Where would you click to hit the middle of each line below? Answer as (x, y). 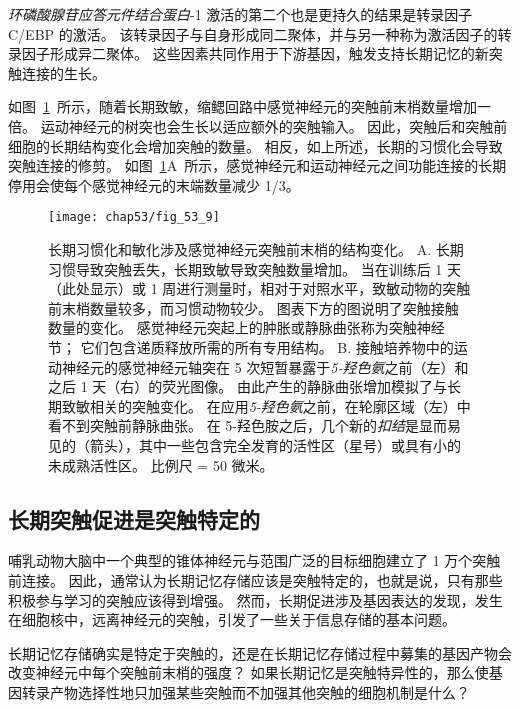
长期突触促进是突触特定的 (134, 518)
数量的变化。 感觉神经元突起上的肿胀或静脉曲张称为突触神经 (246, 327)
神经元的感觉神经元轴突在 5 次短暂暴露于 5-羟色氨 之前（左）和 (265, 366)
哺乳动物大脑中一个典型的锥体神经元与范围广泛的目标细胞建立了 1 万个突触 (254, 560)
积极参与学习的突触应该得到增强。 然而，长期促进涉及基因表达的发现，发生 (255, 599)
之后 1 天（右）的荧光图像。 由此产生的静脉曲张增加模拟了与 (247, 386)
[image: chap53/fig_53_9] (134, 217)
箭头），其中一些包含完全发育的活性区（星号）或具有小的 (275, 444)
